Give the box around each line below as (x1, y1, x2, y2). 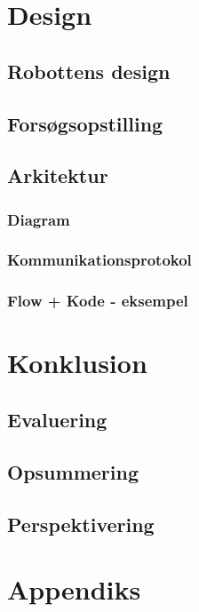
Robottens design (7, 57, 171, 84)
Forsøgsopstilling (7, 109, 163, 137)
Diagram (7, 208, 70, 230)
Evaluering (7, 406, 107, 433)
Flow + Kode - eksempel (7, 290, 188, 312)
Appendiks (7, 571, 141, 608)
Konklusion (7, 345, 147, 381)
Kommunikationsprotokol (7, 249, 192, 271)
